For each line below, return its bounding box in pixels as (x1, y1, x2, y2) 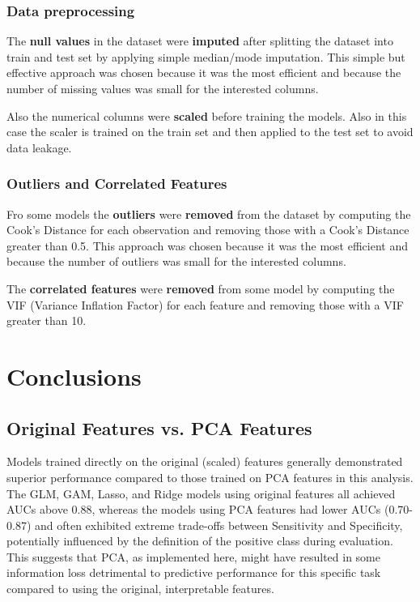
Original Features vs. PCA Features (6, 415, 312, 440)
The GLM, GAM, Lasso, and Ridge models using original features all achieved (6, 485, 396, 502)
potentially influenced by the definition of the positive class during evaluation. (6, 532, 393, 549)
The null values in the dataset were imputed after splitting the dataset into (6, 32, 393, 49)
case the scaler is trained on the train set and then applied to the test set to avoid (6, 123, 414, 140)
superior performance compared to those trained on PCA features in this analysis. (6, 468, 414, 485)
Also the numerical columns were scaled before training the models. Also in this (6, 107, 407, 124)
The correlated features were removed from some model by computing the (6, 280, 395, 297)
